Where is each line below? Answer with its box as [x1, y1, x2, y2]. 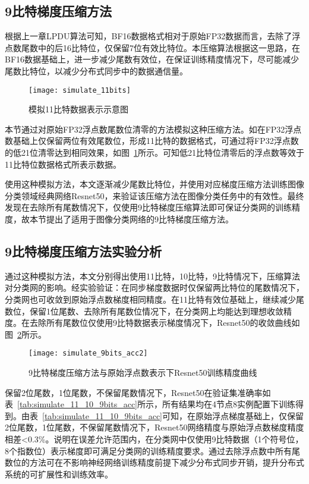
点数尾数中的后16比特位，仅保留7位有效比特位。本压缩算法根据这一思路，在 [5, 41, 300, 54]
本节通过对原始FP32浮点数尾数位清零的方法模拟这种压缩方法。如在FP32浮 [5, 122, 294, 135]
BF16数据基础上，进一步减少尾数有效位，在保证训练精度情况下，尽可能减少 [5, 53, 299, 65]
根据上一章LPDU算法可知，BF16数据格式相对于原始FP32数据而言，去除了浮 [5, 30, 301, 42]
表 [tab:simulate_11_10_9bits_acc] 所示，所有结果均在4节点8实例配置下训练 [5, 398, 295, 410]
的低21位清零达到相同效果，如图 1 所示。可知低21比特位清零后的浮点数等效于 [5, 146, 304, 159]
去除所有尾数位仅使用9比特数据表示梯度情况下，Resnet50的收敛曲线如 [29, 316, 300, 329]
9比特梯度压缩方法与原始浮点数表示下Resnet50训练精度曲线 [29, 366, 257, 378]
